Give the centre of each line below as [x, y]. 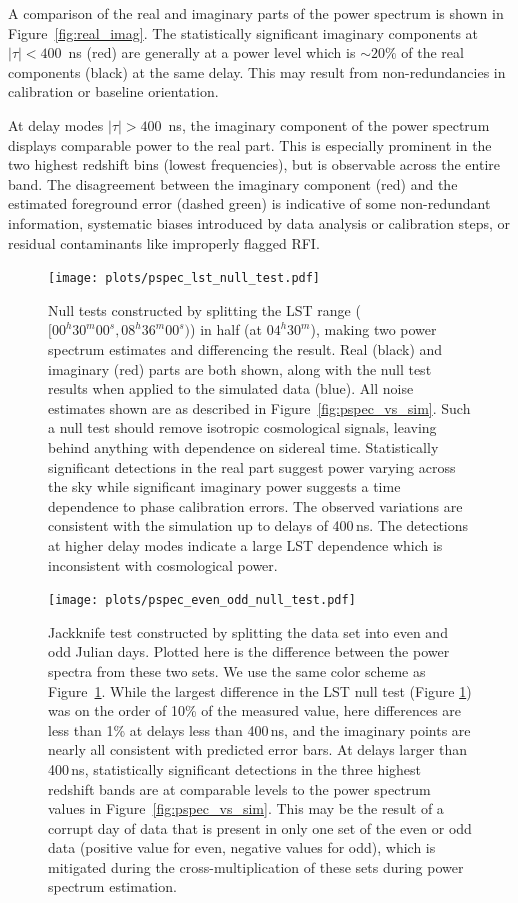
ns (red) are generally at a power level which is [212, 52]
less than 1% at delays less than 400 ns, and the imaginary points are [259, 729]
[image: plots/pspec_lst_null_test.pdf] [184, 278]
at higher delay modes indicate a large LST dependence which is [245, 544]
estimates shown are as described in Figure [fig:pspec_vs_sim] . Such [259, 407]
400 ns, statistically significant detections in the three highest [235, 768]
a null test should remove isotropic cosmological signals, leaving [242, 427]
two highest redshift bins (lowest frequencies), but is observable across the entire [254, 164]
